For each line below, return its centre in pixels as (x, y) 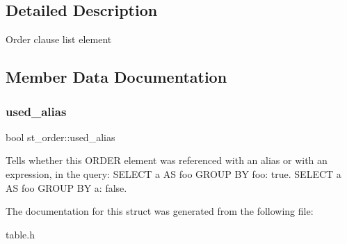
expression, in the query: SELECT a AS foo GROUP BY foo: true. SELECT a (173, 173)
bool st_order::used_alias (60, 137)
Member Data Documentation (116, 77)
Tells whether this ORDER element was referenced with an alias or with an (167, 160)
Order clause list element (59, 39)
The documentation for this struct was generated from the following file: (160, 211)
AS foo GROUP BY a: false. (66, 187)
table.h (21, 234)
